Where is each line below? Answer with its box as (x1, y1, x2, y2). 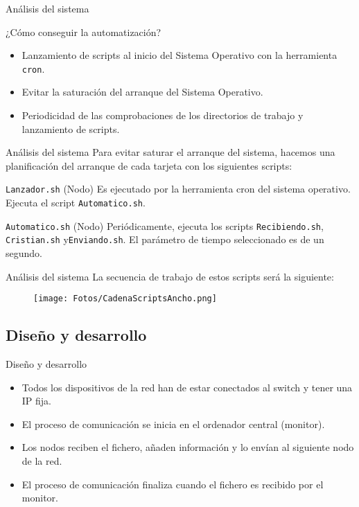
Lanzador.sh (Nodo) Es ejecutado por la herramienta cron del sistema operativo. (6, 181, 351, 196)
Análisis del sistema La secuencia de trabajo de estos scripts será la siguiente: (6, 269, 334, 283)
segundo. (6, 246, 42, 260)
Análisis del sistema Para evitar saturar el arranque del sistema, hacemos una (6, 145, 335, 159)
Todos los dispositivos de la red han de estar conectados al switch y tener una (21, 380, 353, 394)
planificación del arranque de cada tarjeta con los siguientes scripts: (6, 158, 292, 172)
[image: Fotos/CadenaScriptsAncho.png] (33, 294, 217, 304)
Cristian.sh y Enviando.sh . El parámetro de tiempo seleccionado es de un (6, 232, 324, 247)
